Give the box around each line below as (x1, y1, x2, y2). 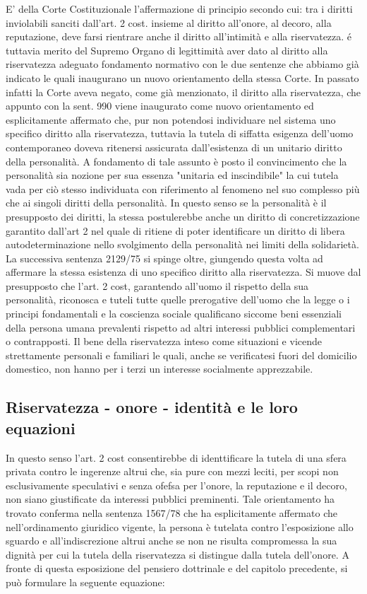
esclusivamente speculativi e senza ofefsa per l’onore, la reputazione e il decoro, (6, 477, 347, 492)
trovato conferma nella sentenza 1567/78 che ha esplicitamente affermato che (6, 506, 337, 520)
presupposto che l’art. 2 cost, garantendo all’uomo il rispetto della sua (6, 278, 309, 293)
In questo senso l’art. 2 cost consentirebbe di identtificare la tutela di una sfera (6, 450, 347, 465)
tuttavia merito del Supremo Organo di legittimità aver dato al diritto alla (6, 42, 328, 57)
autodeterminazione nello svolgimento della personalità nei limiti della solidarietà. (6, 237, 359, 252)
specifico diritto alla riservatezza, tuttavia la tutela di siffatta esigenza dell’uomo (6, 126, 354, 141)
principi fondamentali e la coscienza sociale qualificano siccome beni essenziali (6, 306, 342, 321)
